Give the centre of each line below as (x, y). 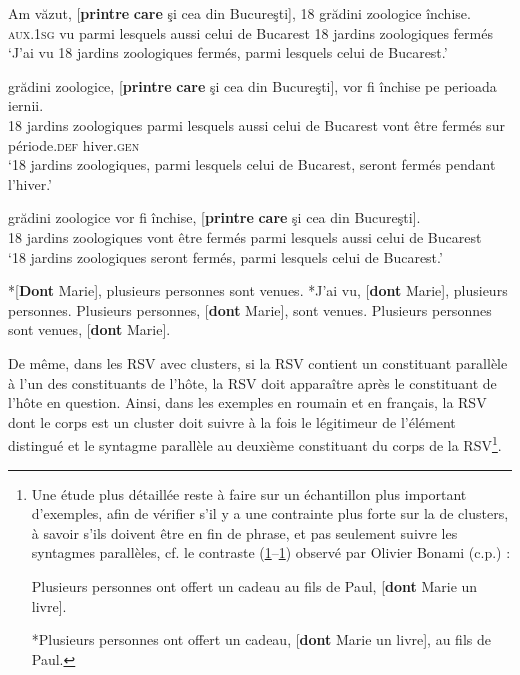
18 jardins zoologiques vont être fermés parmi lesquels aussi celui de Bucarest (245, 236)
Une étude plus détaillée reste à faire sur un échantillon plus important (249, 493)
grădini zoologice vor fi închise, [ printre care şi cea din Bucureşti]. (214, 217)
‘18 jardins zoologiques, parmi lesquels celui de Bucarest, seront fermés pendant (252, 164)
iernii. (26, 105)
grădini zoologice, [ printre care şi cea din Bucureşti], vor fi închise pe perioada (252, 85)
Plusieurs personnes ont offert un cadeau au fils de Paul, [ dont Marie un (254, 585)
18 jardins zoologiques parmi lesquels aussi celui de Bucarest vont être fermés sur (256, 124)
